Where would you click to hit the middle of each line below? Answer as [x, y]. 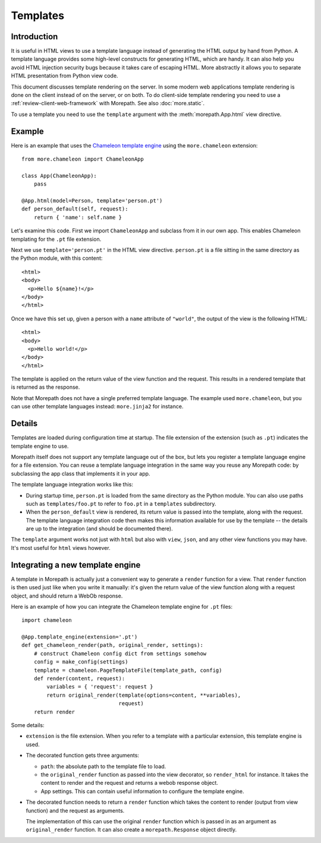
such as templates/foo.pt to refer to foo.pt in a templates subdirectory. [121, 504]
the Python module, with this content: [57, 258]
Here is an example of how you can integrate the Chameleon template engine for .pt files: [122, 606]
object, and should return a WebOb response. [67, 596]
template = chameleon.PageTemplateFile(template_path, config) [128, 670]
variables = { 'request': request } [100, 687]
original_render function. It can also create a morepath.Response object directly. [131, 830]
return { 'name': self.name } [78, 217]
